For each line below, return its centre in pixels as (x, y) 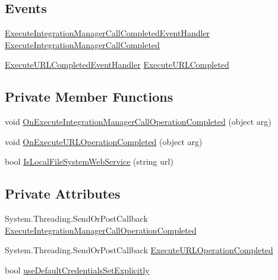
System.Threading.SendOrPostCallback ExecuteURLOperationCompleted (139, 250)
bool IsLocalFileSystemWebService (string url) (89, 161)
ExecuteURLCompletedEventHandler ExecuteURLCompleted (117, 65)
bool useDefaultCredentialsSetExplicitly (77, 270)
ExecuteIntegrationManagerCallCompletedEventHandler (108, 33)
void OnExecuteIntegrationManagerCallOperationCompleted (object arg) (138, 122)
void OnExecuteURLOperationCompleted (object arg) (104, 141)
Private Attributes (63, 194)
